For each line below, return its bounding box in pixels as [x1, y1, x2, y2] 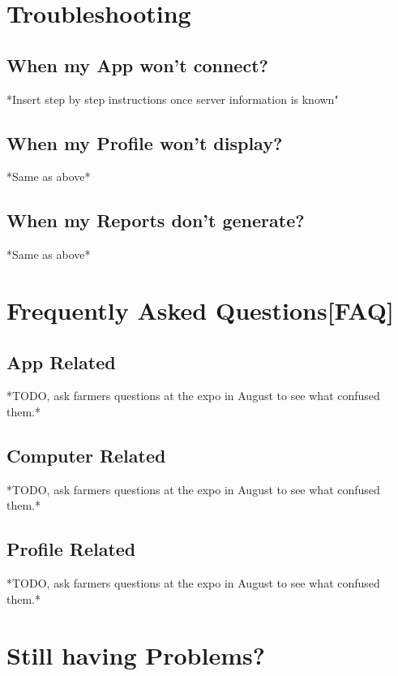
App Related [6, 349, 116, 374]
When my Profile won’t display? [6, 130, 283, 155]
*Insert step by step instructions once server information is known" [6, 90, 339, 107]
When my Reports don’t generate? [6, 208, 305, 233]
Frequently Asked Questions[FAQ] [6, 293, 394, 326]
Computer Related [6, 442, 166, 467]
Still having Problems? [6, 638, 265, 671]
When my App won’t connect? [6, 52, 268, 77]
